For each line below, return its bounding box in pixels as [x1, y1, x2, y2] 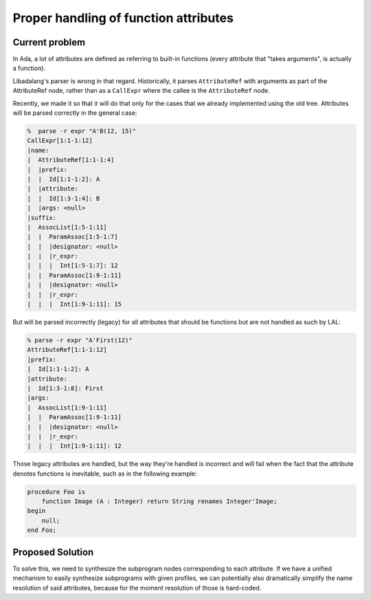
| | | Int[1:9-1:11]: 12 [27, 442, 122, 450]
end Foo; [27, 526, 57, 534]
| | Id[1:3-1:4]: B [27, 195, 100, 202]
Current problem [12, 36, 86, 48]
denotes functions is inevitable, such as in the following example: [12, 469, 197, 478]
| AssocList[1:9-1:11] [27, 403, 108, 412]
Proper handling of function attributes [12, 10, 234, 25]
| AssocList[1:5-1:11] [27, 223, 108, 231]
